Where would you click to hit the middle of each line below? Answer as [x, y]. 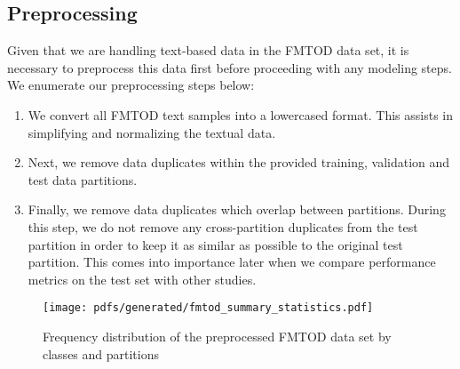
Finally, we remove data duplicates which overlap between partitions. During [237, 209]
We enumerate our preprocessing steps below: [131, 85]
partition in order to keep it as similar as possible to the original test [215, 244]
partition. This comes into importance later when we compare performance [232, 262]
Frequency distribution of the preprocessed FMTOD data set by [217, 336]
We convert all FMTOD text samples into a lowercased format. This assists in [241, 114]
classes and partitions [101, 353]
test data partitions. [83, 179]
